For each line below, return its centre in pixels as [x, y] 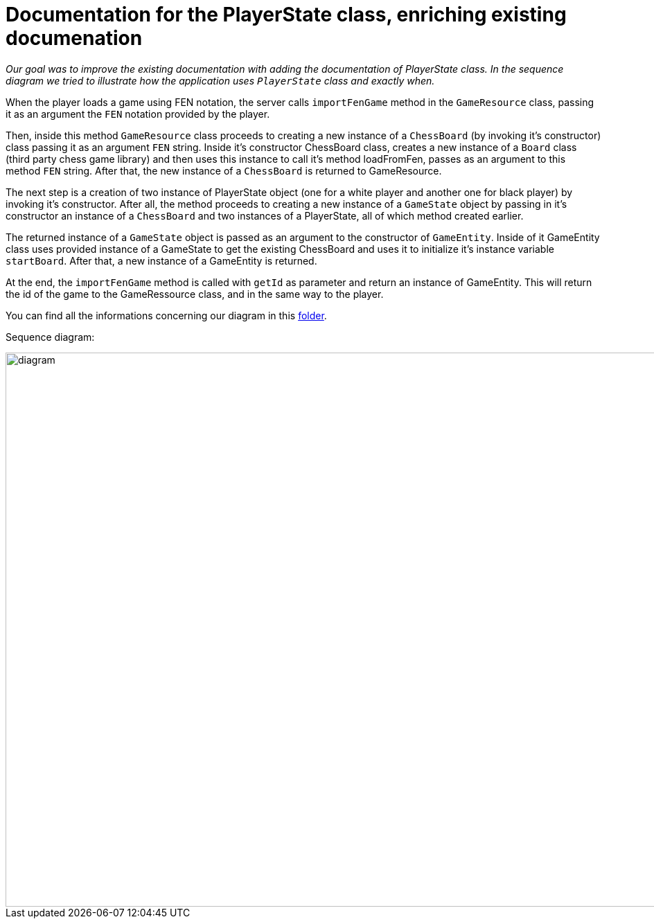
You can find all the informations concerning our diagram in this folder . [166, 315]
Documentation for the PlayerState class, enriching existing [286, 15]
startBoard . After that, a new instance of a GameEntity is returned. [161, 260]
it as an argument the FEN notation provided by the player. [138, 114]
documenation [74, 38]
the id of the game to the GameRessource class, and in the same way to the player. [195, 294]
